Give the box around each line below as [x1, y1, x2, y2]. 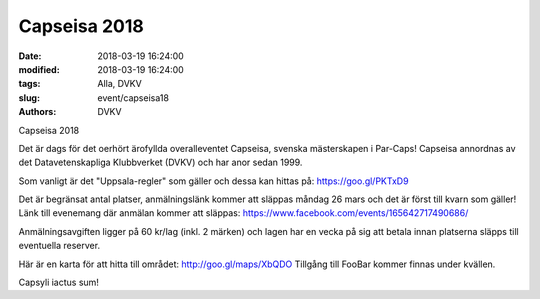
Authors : [18, 106, 57, 118]
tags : [18, 78, 41, 90]
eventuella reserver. [18, 240, 100, 252]
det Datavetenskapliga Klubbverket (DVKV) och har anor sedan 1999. [18, 156, 303, 169]
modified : [18, 63, 60, 75]
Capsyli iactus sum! [18, 276, 100, 289]
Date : [18, 50, 42, 62]
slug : [18, 91, 40, 104]
